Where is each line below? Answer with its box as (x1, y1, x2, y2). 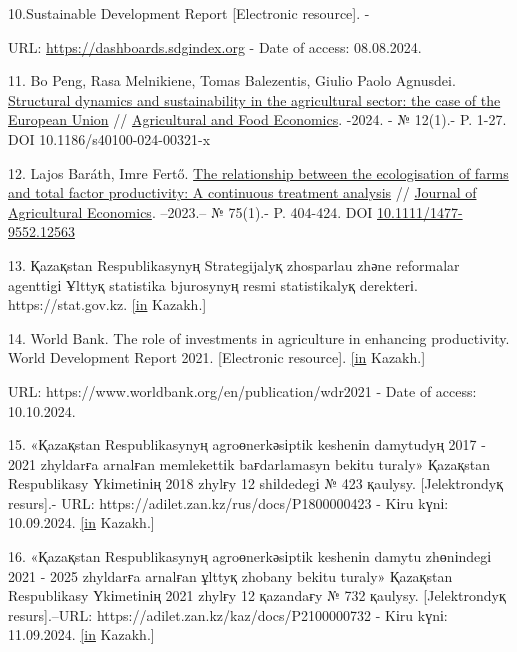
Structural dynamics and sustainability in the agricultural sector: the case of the (8, 89, 501, 110)
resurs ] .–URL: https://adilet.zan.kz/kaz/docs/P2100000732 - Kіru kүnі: (8, 604, 448, 625)
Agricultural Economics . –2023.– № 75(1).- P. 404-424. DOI (8, 201, 373, 222)
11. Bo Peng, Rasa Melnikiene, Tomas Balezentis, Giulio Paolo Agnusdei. (8, 70, 456, 91)
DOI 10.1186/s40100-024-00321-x (8, 128, 211, 149)
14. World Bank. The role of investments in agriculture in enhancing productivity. (8, 327, 510, 348)
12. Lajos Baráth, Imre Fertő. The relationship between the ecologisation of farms (8, 162, 509, 183)
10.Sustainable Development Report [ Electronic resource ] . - (8, 3, 370, 23)
